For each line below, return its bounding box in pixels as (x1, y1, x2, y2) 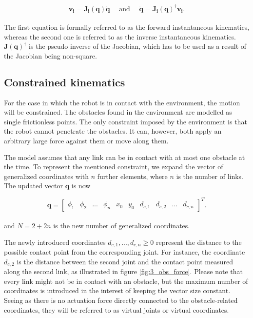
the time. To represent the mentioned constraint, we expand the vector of (4, 161, 223, 172)
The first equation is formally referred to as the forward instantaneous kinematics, (4, 22, 250, 32)
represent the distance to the (156, 237, 242, 247)
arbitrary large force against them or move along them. (4, 136, 169, 146)
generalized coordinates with (4, 171, 89, 181)
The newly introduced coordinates (4, 237, 106, 247)
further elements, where (97, 171, 168, 181)
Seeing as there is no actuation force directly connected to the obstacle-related (4, 295, 238, 305)
